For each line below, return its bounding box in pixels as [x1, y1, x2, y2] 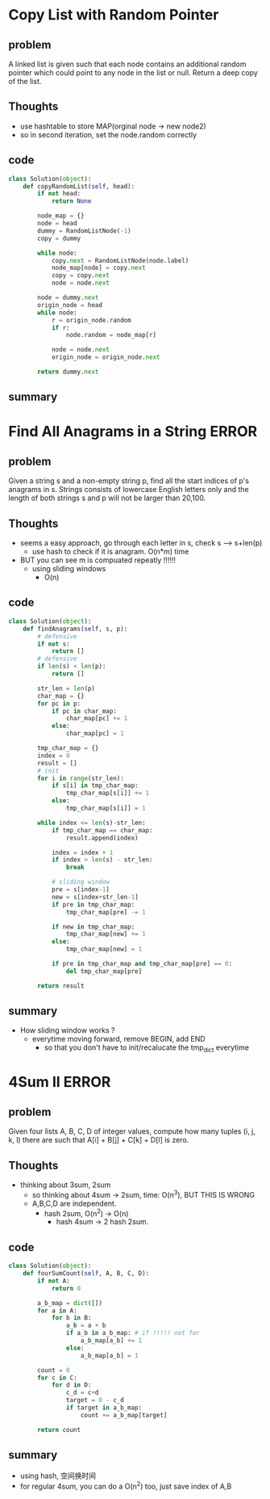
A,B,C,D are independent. [31, 1198, 117, 1208]
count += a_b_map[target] [80, 1411, 168, 1419]
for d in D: [51, 1381, 92, 1389]
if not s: [37, 640, 70, 648]
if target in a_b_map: [65, 1404, 143, 1412]
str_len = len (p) [37, 684, 95, 693]
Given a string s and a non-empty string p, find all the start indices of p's [8, 476, 250, 486]
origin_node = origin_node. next [51, 353, 160, 361]
